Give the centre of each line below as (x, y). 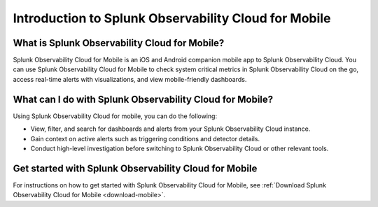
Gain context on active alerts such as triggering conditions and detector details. (145, 138)
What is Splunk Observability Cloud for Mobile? (119, 43)
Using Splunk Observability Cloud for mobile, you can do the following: (115, 116)
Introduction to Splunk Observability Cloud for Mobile (172, 18)
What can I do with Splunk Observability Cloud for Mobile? (143, 99)
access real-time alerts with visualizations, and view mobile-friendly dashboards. (130, 79)
